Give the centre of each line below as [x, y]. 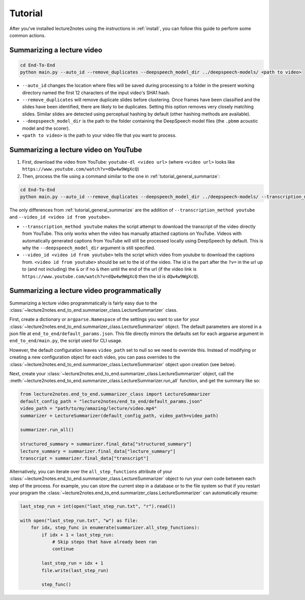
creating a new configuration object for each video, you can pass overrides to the [95, 357]
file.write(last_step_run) [75, 570]
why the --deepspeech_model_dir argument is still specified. [89, 248]
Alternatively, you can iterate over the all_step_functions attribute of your [91, 471]
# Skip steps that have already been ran [104, 542]
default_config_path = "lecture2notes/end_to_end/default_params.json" [111, 401]
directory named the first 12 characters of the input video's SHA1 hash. [96, 93]
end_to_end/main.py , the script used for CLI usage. [66, 341]
